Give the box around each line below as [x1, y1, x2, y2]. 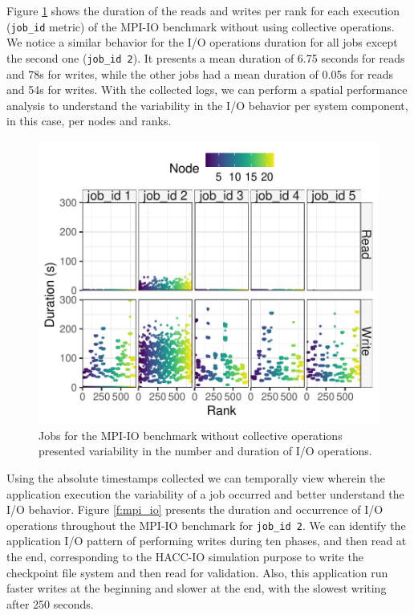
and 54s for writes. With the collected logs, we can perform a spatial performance [6, 81, 408, 98]
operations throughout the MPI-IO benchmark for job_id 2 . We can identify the [6, 516, 406, 533]
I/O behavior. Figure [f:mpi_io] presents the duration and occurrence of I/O [6, 501, 384, 518]
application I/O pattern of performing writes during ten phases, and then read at [6, 532, 407, 549]
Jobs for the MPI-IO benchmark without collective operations [39, 426, 343, 443]
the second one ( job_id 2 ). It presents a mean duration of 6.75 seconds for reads [6, 49, 405, 66]
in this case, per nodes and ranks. [6, 112, 172, 129]
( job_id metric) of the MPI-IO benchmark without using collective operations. [6, 18, 395, 35]
